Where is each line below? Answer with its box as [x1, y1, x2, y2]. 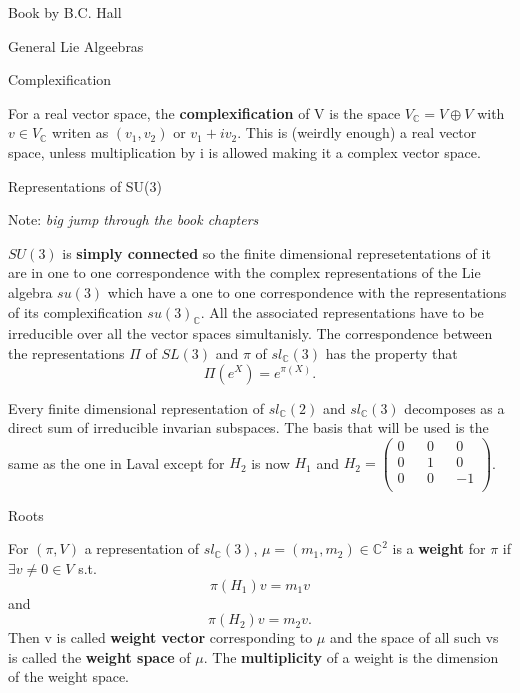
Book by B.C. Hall [8, 2, 122, 22]
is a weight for [392, 538, 486, 559]
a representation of [84, 538, 200, 559]
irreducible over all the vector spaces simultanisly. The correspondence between [8, 323, 493, 344]
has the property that [325, 342, 458, 363]
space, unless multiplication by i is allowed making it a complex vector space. [8, 141, 481, 162]
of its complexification [8, 301, 143, 322]
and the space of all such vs [329, 627, 499, 648]
